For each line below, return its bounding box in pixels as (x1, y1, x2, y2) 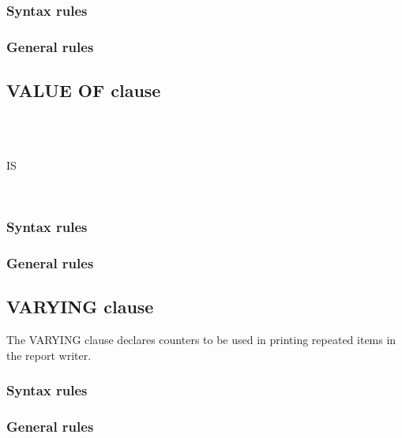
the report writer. (6, 346, 92, 363)
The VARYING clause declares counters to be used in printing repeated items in (6, 331, 396, 348)
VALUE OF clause (6, 78, 161, 103)
